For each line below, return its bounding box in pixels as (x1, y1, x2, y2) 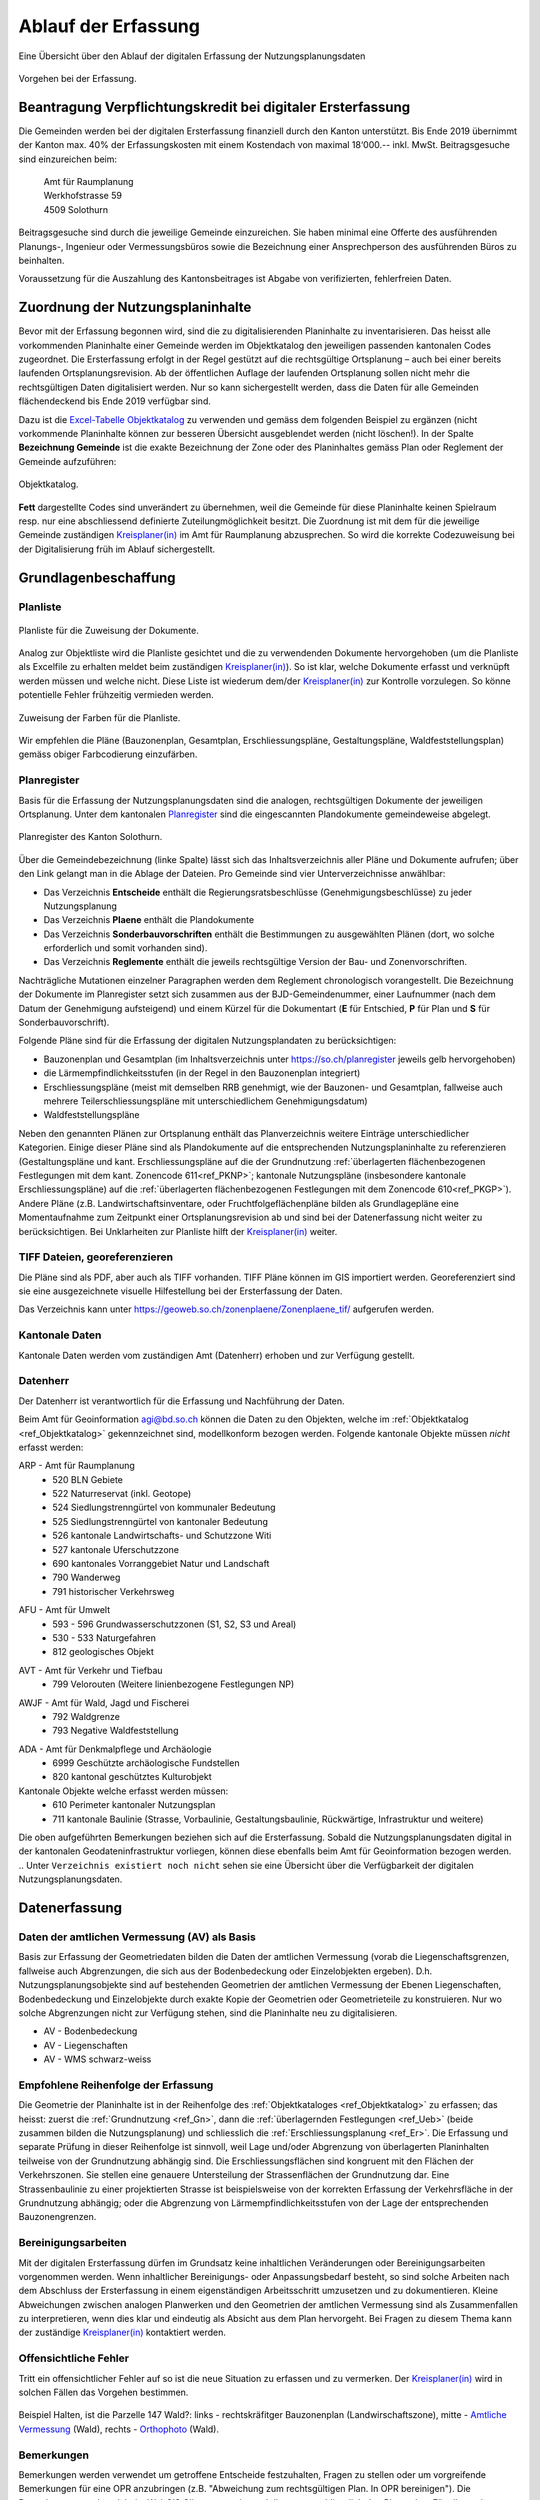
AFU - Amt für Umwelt (18, 1604, 110, 1616)
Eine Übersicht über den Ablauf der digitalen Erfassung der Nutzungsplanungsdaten (18, 50, 366, 62)
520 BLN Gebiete (52, 1473, 124, 1485)
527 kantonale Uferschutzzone (52, 1543, 180, 1555)
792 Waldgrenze (52, 1710, 120, 1722)
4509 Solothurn (43, 203, 109, 215)
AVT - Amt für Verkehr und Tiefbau (18, 1664, 164, 1676)
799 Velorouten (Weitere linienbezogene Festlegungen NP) (52, 1678, 295, 1690)
